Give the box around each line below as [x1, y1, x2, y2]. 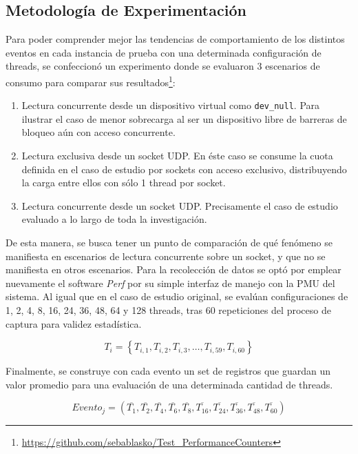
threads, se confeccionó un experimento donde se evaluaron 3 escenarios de [6, 59, 320, 73]
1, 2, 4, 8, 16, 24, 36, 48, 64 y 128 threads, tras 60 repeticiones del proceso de [6, 303, 331, 317]
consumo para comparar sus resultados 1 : [6, 72, 176, 89]
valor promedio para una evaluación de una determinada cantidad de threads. [6, 377, 333, 391]
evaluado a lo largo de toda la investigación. [21, 212, 207, 226]
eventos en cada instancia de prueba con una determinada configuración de [6, 45, 322, 59]
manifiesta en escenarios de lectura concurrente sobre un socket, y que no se [6, 248, 326, 263]
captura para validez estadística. [6, 316, 142, 330]
